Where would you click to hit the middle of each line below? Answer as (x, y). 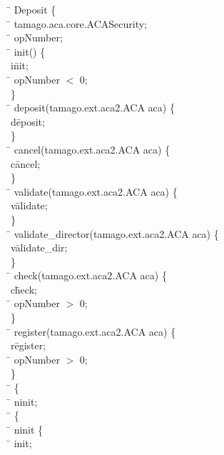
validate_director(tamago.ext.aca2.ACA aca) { (116, 233)
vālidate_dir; (39, 247)
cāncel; (26, 163)
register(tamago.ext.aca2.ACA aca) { (95, 331)
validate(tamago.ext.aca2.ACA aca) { (96, 191)
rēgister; (29, 345)
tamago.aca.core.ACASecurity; (81, 23)
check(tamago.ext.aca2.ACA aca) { (90, 275)
